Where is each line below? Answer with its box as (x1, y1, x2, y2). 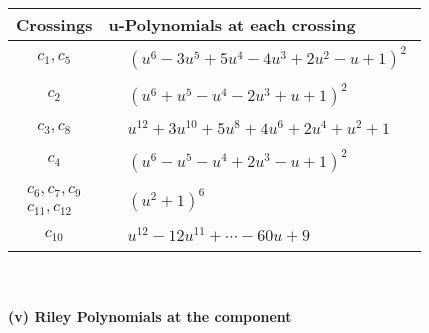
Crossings (16, 13, 93, 36)
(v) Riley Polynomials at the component (8, 305, 292, 326)
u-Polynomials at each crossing (108, 13, 356, 36)
